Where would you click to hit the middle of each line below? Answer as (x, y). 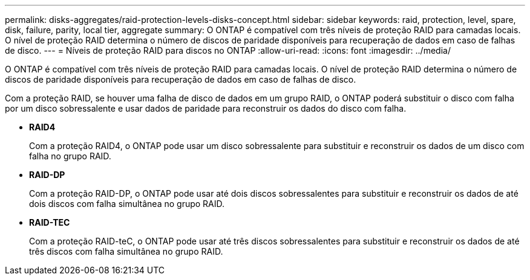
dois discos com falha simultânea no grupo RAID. (127, 204)
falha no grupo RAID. (70, 156)
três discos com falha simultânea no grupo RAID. (126, 251)
